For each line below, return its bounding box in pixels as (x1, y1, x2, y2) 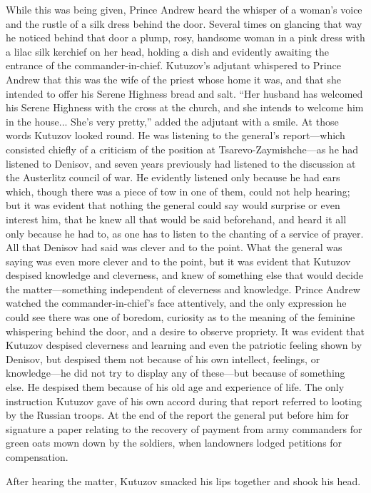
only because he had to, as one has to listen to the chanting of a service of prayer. (6, 225, 364, 240)
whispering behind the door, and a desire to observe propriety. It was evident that (6, 323, 365, 338)
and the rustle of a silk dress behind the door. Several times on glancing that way (6, 16, 362, 31)
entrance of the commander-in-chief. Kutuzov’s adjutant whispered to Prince (6, 58, 341, 73)
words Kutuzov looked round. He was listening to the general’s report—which (6, 128, 345, 143)
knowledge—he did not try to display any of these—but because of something (6, 365, 345, 380)
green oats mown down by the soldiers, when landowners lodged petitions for (6, 435, 342, 450)
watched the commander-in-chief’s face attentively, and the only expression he (6, 295, 347, 310)
